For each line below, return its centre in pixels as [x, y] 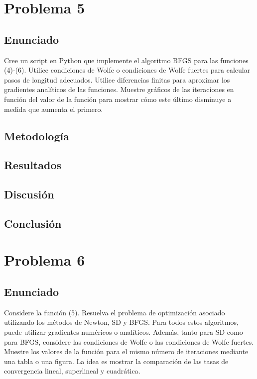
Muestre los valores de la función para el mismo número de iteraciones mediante [126, 351]
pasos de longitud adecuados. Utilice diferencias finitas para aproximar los [117, 79]
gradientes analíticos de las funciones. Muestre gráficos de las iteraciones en [119, 89]
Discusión [29, 194]
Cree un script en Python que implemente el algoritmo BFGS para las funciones [126, 60]
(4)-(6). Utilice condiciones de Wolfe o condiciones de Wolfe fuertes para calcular [127, 70]
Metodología [37, 136]
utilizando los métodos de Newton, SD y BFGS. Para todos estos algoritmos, [121, 322]
